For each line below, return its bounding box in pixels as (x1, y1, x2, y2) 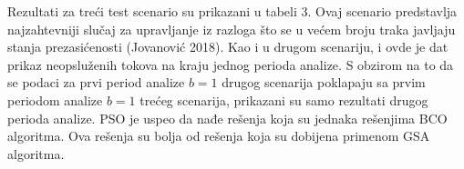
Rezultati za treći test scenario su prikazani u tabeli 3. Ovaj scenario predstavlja (7, 2, 458, 20)
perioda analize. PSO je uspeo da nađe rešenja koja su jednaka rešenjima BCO (7, 108, 448, 127)
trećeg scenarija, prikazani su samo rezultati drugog (139, 90, 428, 109)
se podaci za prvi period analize (7, 73, 185, 92)
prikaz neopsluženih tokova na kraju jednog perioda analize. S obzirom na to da (7, 55, 454, 74)
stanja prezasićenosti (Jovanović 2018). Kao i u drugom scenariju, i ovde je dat (7, 37, 449, 56)
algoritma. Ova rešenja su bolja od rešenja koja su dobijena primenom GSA (7, 126, 430, 145)
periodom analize (7, 90, 103, 109)
